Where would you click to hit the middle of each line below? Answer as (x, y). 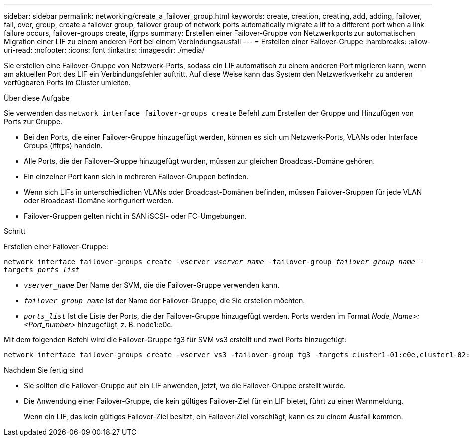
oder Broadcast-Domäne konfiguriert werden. (99, 200)
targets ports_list (42, 270)
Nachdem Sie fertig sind (44, 370)
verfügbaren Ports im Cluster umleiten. (67, 82)
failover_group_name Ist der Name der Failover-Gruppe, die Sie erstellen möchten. (165, 300)
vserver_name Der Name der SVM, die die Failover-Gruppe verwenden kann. (152, 285)
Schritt (15, 231)
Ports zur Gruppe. (33, 122)
